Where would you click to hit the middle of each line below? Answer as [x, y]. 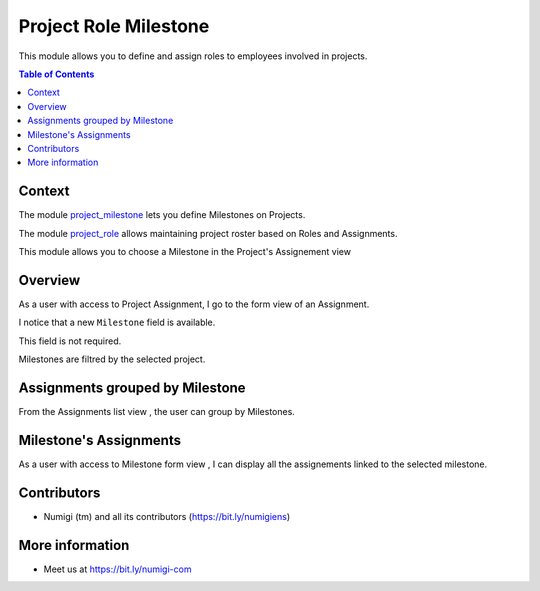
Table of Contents [56, 74]
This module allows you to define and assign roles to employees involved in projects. [193, 56]
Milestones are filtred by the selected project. [112, 359]
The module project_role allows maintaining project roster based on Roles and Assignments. [208, 233]
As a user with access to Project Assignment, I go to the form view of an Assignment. [194, 304]
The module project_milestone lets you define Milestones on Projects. [162, 215]
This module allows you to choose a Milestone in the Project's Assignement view [185, 251]
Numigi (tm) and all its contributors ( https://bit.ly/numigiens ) [167, 516]
